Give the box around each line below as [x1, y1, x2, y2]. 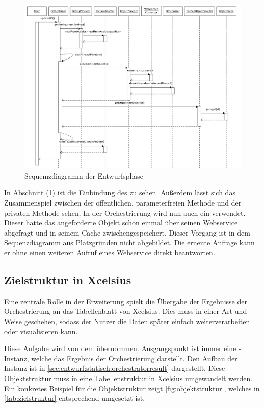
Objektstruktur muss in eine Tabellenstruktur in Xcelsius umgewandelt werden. [4, 372, 253, 383]
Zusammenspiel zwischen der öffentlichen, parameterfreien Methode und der [4, 197, 242, 208]
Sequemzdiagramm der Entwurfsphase [24, 170, 144, 181]
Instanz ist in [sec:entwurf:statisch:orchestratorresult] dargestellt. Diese [4, 363, 225, 373]
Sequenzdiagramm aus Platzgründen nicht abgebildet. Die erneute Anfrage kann [4, 237, 255, 248]
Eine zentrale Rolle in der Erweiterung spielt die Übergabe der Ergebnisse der [4, 296, 247, 306]
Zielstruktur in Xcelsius [4, 272, 131, 288]
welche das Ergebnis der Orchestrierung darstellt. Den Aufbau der [31, 353, 237, 363]
